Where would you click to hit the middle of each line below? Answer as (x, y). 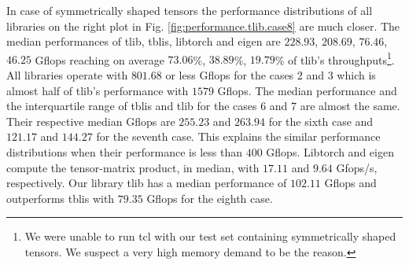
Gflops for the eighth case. (210, 198)
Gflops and (350, 183)
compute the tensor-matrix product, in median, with (133, 167)
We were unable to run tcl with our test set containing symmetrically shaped (210, 236)
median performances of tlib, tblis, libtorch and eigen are (144, 41)
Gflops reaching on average (99, 59)
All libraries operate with (67, 75)
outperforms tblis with (61, 198)
